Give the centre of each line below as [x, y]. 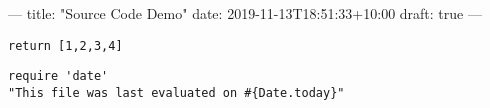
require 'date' [58, 76]
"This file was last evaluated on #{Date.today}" [176, 92]
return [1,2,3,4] [65, 45]
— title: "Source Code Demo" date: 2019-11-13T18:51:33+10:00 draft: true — [245, 13]
